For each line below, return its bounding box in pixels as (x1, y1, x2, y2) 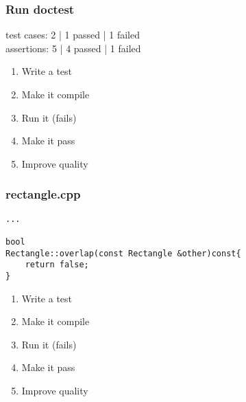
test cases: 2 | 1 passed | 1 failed (5, 27, 140, 42)
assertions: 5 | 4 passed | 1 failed (5, 41, 141, 55)
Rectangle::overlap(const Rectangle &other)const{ (5, 248, 241, 258)
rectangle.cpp (5, 186, 81, 203)
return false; (25, 260, 89, 270)
